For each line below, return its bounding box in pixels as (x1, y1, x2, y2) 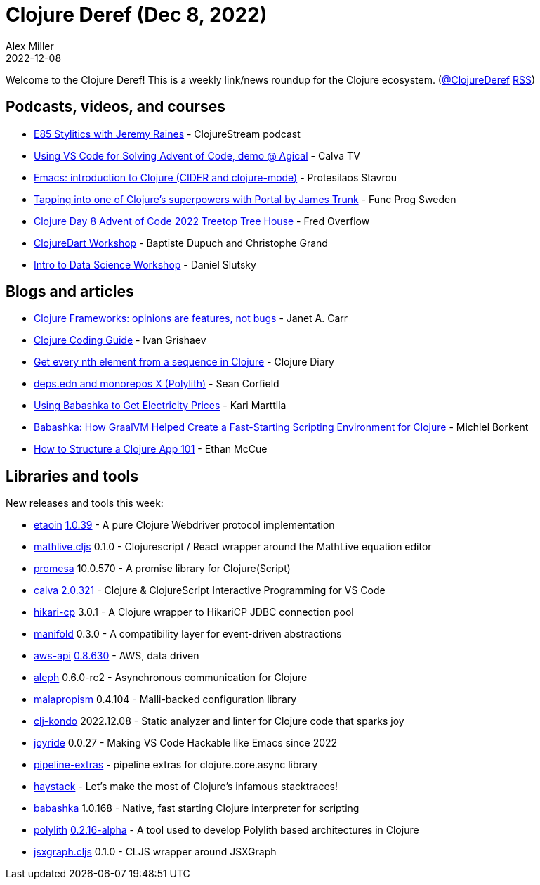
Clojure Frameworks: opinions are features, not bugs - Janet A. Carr (34, 312, 348, 325)
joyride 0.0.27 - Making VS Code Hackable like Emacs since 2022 (34, 737, 338, 749)
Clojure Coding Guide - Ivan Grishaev (34, 334, 206, 347)
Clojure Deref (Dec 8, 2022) (6, 3, 268, 27)
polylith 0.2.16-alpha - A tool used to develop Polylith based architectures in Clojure (34, 824, 419, 836)
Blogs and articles (6, 283, 134, 301)
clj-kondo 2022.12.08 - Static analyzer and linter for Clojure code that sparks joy (34, 715, 404, 728)
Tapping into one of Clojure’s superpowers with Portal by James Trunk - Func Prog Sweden (34, 193, 456, 205)
